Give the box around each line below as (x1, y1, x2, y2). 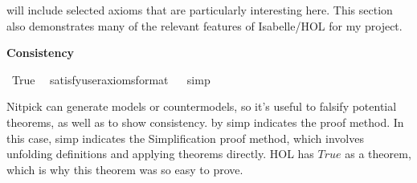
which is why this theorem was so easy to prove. (6, 161, 243, 177)
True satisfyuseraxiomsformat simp (11, 71, 211, 87)
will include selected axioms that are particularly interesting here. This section (6, 2, 393, 18)
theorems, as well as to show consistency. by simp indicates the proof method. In (6, 113, 404, 130)
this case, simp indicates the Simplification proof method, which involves (6, 129, 364, 146)
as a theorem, (345, 145, 411, 162)
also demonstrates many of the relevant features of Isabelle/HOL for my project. (6, 17, 403, 34)
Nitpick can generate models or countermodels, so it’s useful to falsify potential (6, 98, 397, 115)
